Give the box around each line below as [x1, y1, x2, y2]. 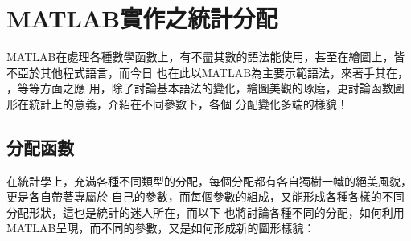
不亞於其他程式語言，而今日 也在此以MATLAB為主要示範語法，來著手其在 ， [6, 63, 409, 80]
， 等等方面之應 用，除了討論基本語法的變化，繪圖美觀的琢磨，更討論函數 [6, 80, 393, 96]
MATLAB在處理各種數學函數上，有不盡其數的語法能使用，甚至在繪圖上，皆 [6, 48, 405, 65]
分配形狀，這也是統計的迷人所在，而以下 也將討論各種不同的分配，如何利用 [6, 203, 405, 220]
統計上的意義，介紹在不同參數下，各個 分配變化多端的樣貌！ [28, 95, 348, 112]
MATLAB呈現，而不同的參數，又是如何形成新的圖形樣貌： [6, 219, 315, 236]
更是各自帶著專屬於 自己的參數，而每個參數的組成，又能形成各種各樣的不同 [6, 188, 405, 205]
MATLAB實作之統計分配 [6, 2, 278, 35]
